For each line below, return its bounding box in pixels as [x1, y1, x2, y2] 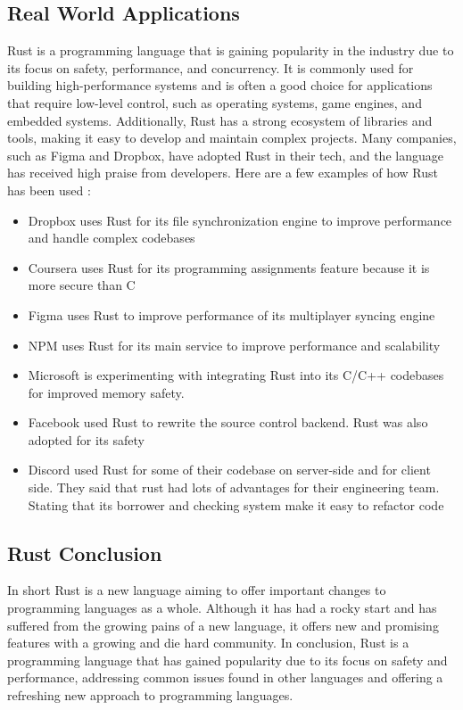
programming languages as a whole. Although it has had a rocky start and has [7, 599, 437, 617]
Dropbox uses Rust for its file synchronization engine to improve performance [28, 211, 452, 229]
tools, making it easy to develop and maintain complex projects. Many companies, [7, 128, 457, 147]
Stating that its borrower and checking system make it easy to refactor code [28, 495, 444, 514]
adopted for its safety [28, 430, 145, 449]
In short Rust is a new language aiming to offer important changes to [7, 581, 386, 599]
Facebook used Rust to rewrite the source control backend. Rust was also [28, 413, 428, 432]
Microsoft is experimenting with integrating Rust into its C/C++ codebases [28, 366, 444, 384]
